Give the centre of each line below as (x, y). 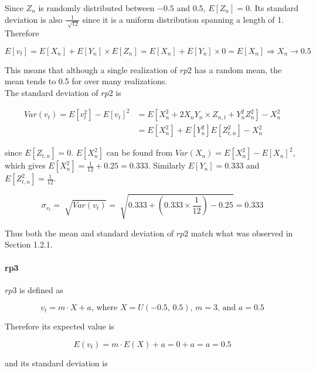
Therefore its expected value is (60, 326)
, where (104, 308)
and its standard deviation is (56, 363)
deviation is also (34, 19)
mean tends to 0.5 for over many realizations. (86, 81)
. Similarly (167, 165)
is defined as (41, 289)
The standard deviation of (52, 93)
